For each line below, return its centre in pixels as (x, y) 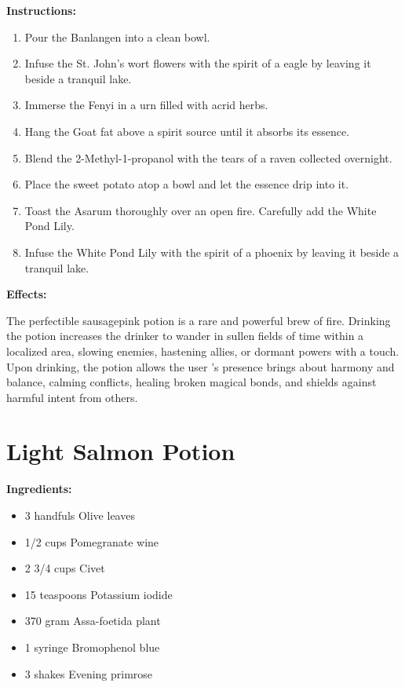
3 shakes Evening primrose (89, 673)
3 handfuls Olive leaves (80, 515)
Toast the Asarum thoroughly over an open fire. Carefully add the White (201, 210)
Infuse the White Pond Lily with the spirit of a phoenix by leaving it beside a (212, 252)
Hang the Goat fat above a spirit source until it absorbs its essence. (187, 131)
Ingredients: (39, 489)
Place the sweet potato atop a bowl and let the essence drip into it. (187, 184)
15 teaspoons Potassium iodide (99, 594)
